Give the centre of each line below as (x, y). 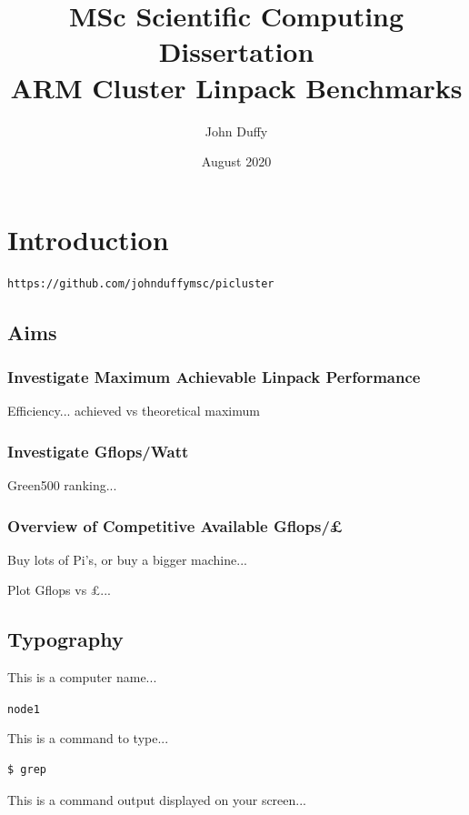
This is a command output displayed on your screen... (157, 799)
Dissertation (236, 51)
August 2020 (236, 161)
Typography (65, 639)
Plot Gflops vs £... (60, 590)
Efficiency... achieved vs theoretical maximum (134, 411)
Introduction (88, 239)
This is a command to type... (88, 738)
